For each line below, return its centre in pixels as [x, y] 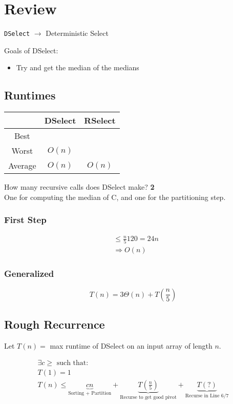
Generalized [29, 274]
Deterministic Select [77, 33]
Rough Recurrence [55, 324]
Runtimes [30, 95]
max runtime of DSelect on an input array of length [131, 345]
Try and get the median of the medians [78, 67]
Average [22, 166]
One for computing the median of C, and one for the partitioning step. [115, 197]
